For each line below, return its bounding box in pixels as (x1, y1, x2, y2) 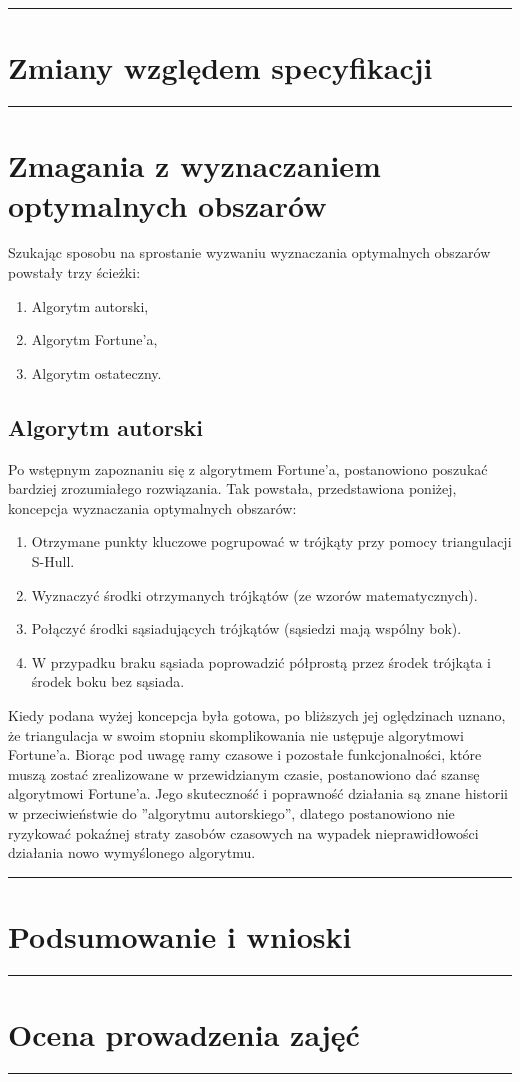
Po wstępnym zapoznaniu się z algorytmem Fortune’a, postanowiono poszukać (8, 458, 488, 479)
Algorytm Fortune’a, (31, 329, 158, 350)
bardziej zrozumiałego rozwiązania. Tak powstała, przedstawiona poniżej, (8, 478, 457, 499)
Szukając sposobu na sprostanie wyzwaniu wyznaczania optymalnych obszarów (8, 242, 491, 263)
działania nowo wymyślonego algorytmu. (8, 842, 256, 863)
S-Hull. (31, 550, 75, 571)
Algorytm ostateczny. (31, 362, 162, 383)
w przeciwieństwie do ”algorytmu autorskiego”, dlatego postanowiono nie (8, 802, 455, 823)
